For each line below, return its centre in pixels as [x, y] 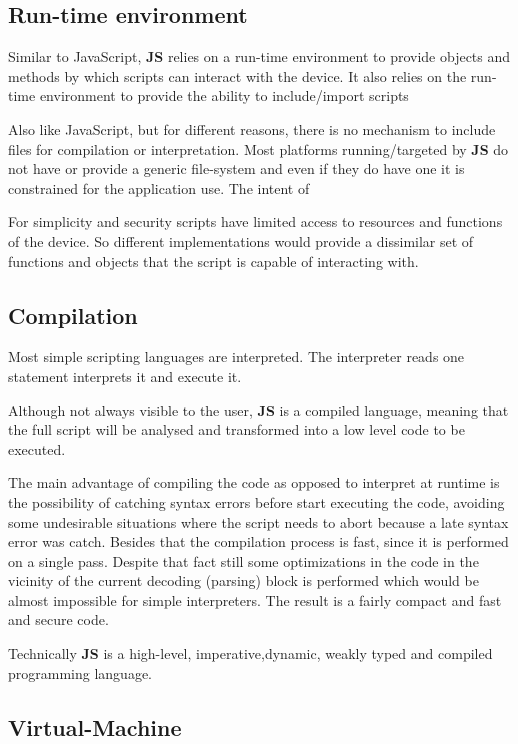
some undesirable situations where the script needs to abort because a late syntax [258, 521]
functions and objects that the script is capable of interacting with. [213, 260]
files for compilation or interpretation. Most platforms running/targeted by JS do [258, 148]
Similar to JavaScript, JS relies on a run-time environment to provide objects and [259, 56]
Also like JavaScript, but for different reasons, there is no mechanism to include [252, 128]
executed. [37, 448]
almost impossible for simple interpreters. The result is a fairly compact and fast [255, 599]
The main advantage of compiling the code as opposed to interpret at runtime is [254, 482]
